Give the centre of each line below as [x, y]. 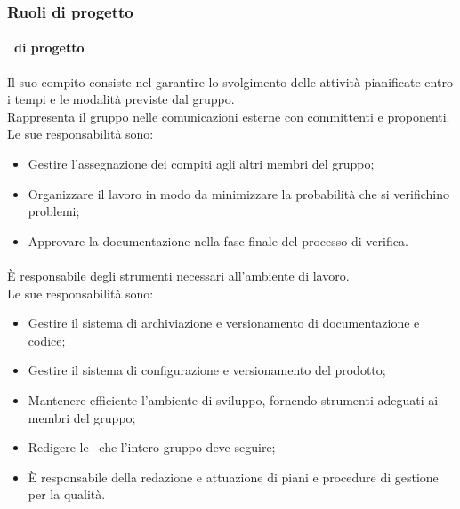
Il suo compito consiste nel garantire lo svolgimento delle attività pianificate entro [230, 81]
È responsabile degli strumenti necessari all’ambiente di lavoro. [178, 275]
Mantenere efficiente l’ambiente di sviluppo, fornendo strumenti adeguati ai [233, 399]
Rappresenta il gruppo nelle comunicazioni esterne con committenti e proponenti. [229, 116]
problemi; [54, 211]
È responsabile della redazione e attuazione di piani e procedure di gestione [233, 477]
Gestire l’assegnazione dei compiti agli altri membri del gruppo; [201, 164]
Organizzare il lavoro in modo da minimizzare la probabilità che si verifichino [239, 193]
